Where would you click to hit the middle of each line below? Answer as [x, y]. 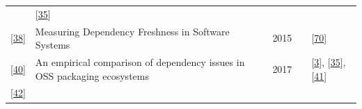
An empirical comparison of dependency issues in [140, 62]
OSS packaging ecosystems [92, 75]
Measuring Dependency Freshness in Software [132, 31]
